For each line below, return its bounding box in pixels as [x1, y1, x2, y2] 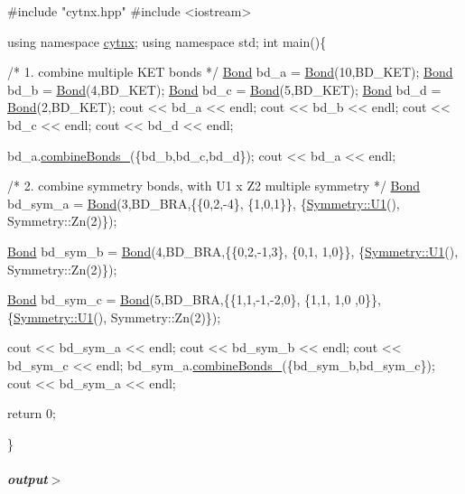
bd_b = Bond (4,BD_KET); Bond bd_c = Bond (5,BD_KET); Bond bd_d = [7, 79, 442, 98]
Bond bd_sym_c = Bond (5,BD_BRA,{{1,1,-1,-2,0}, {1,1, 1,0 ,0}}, [7, 290, 381, 309]
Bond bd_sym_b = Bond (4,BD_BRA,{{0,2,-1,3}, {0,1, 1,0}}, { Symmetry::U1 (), [7, 241, 459, 260]
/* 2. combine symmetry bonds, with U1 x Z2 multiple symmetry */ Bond [7, 176, 421, 195]
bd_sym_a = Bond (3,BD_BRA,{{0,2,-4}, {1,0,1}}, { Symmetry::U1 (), [7, 193, 400, 212]
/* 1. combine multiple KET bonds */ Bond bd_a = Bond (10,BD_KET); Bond [7, 62, 453, 81]
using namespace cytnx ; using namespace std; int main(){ [7, 32, 327, 51]
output [7, 469, 48, 488]
